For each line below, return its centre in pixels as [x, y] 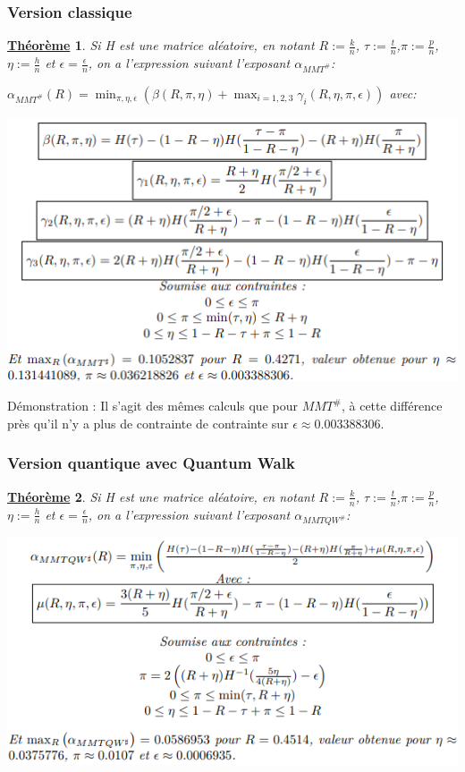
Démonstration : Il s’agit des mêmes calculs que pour [152, 406]
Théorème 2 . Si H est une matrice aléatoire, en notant [161, 496]
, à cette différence [392, 406]
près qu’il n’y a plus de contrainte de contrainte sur [148, 423]
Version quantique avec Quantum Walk [151, 463]
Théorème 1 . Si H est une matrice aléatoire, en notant [161, 45]
